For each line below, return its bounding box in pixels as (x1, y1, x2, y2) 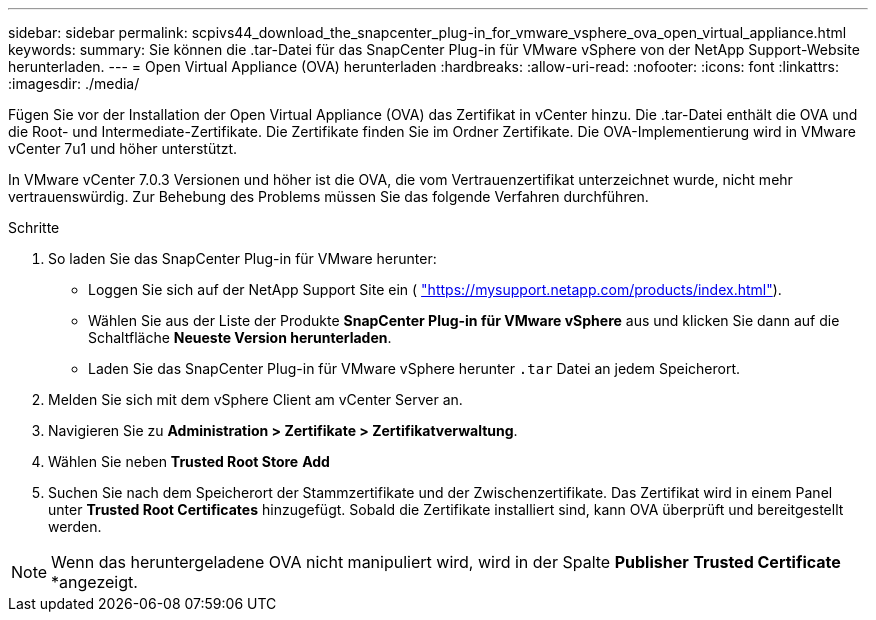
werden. (48, 518, 102, 535)
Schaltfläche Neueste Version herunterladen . (88, 329, 392, 346)
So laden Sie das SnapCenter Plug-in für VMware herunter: (48, 250, 437, 267)
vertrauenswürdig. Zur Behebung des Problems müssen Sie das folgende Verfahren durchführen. (8, 188, 649, 205)
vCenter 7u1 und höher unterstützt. (8, 140, 238, 157)
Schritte (8, 219, 60, 236)
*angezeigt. (51, 572, 138, 592)
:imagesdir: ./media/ (8, 75, 140, 92)
